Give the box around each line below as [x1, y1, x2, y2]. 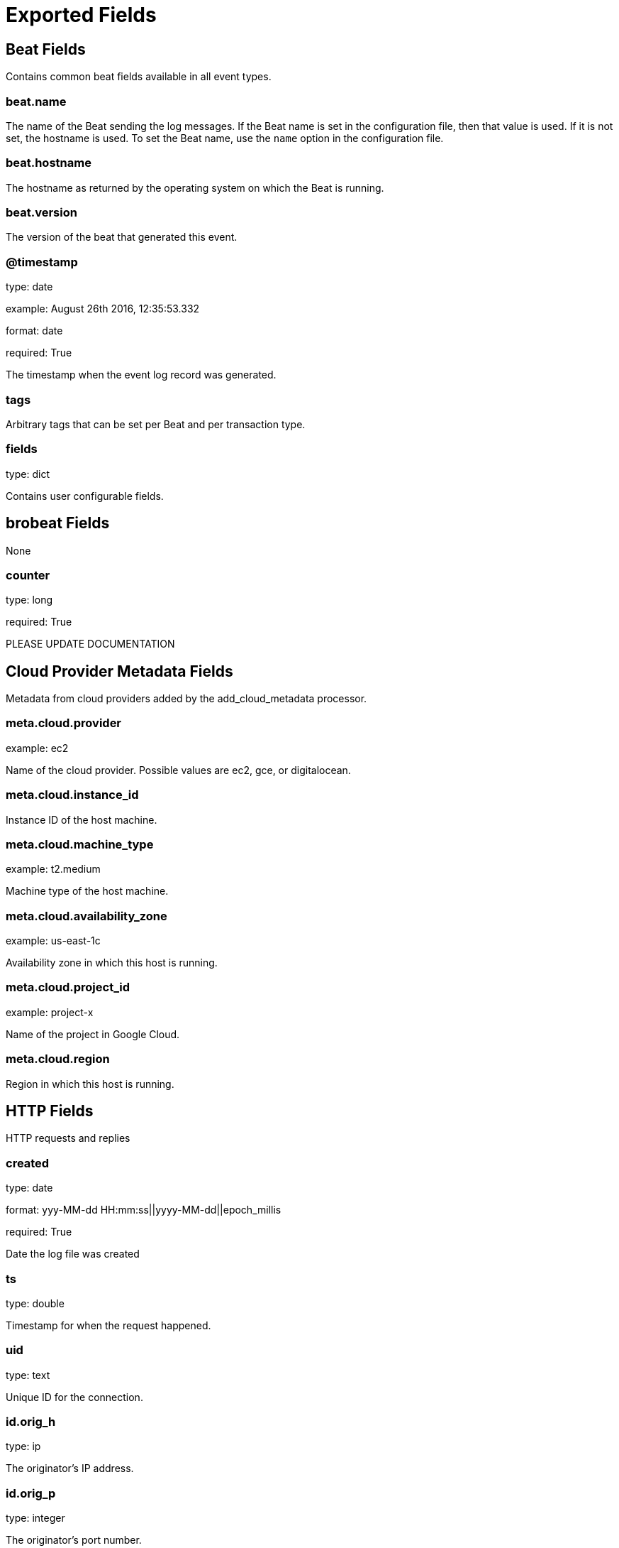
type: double [6, 1297, 65, 1309]
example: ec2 [6, 741, 69, 754]
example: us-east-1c [6, 934, 101, 947]
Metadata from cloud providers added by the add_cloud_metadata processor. [6, 692, 367, 705]
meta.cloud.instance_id [6, 787, 139, 802]
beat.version [6, 205, 77, 220]
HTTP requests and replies [6, 1132, 130, 1145]
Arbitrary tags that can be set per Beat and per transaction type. [6, 418, 306, 430]
